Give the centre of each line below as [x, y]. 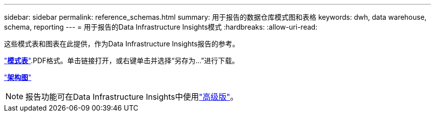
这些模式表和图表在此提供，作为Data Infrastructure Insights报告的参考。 [122, 44]
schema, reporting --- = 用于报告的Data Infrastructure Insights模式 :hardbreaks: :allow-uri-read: [161, 27]
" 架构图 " [18, 77]
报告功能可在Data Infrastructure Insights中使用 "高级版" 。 [132, 97]
